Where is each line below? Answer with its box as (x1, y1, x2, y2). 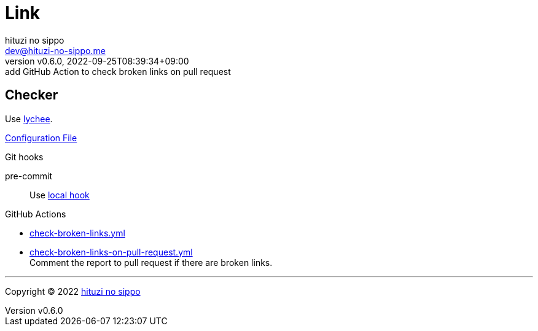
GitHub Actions (5, 208, 66, 219)
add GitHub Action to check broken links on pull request (5, 66, 231, 77)
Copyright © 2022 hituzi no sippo (5, 286, 141, 297)
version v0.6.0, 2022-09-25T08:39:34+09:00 (5, 55, 189, 66)
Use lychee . (5, 113, 53, 124)
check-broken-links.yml (29, 227, 125, 238)
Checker (5, 87, 58, 103)
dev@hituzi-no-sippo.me (5, 45, 106, 56)
